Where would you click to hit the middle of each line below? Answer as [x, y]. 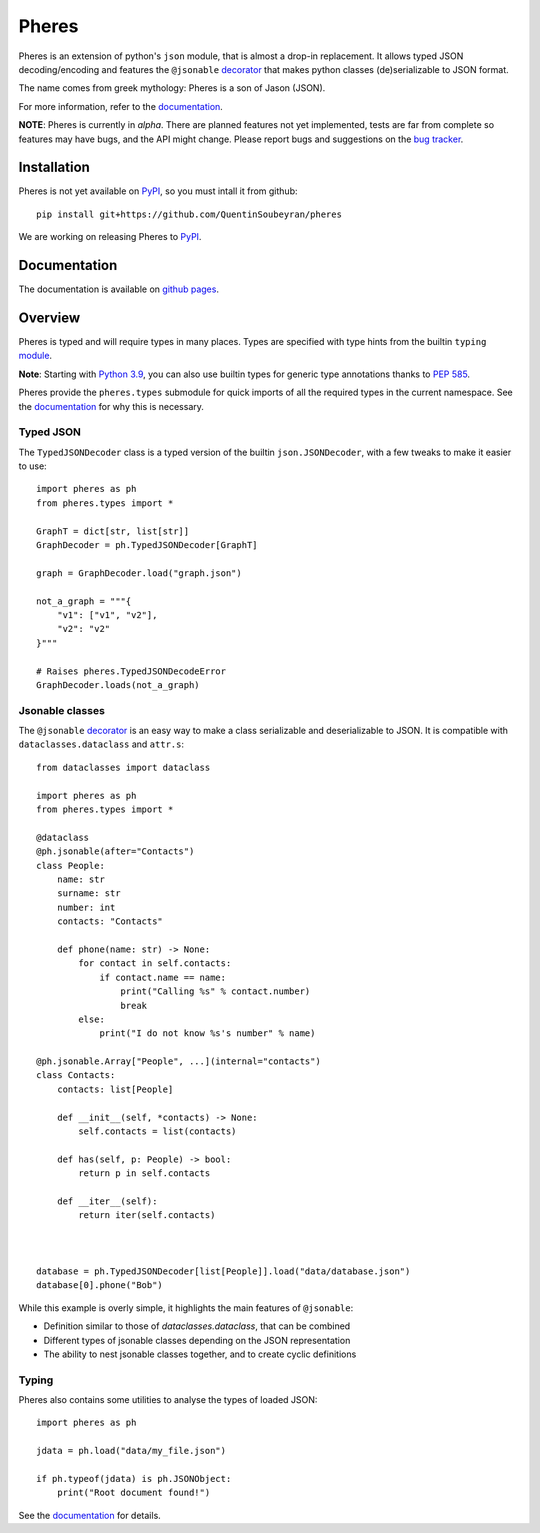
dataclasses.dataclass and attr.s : [101, 744]
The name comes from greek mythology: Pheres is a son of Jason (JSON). [172, 88]
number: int [86, 907]
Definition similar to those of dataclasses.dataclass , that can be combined [197, 1326]
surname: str [88, 893]
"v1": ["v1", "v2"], [107, 615]
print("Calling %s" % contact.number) [215, 991]
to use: [32, 466]
